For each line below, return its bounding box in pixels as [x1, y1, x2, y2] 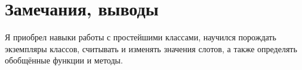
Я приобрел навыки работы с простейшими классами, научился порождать [5, 31, 276, 43]
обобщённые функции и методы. [5, 54, 123, 66]
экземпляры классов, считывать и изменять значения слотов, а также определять [5, 42, 297, 55]
